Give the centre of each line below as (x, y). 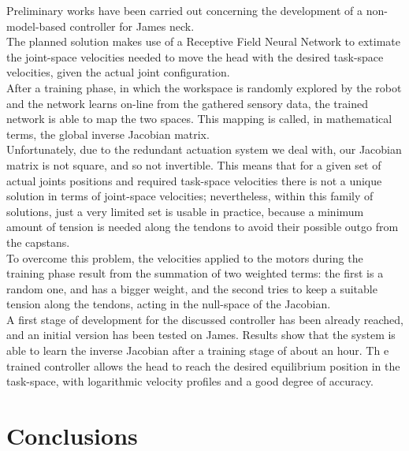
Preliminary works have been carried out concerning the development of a (185, 10)
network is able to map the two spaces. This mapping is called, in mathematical (199, 119)
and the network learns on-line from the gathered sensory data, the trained (187, 103)
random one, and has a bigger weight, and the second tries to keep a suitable (192, 288)
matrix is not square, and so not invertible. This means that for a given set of (194, 164)
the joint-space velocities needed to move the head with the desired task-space (195, 56)
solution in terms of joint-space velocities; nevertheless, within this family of (190, 196)
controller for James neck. (132, 26)
